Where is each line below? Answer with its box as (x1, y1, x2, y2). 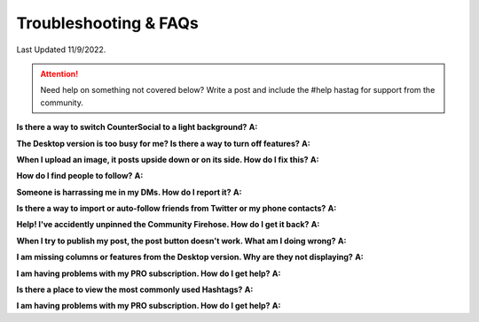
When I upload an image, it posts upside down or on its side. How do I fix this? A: (16, 154, 319, 165)
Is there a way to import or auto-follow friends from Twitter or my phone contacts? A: (16, 203, 337, 214)
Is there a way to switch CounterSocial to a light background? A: (16, 122, 258, 133)
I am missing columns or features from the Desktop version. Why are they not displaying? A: (16, 252, 364, 263)
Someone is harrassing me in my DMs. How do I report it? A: (16, 187, 242, 197)
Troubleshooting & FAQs (16, 13, 199, 33)
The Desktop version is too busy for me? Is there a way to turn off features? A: (16, 138, 310, 149)
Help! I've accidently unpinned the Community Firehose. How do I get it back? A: (16, 219, 320, 230)
